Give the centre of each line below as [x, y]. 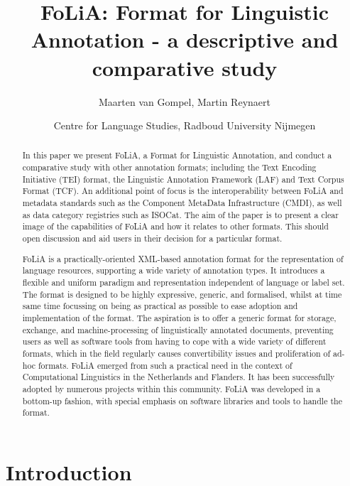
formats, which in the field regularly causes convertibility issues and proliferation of [176, 353]
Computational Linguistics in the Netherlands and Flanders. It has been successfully [179, 377]
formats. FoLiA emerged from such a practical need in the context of [165, 365]
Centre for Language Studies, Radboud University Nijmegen [185, 125]
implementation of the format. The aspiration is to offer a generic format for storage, [179, 317]
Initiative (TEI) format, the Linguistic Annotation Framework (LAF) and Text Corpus [183, 179]
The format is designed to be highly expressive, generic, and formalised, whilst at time [182, 294]
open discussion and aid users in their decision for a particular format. [152, 238]
